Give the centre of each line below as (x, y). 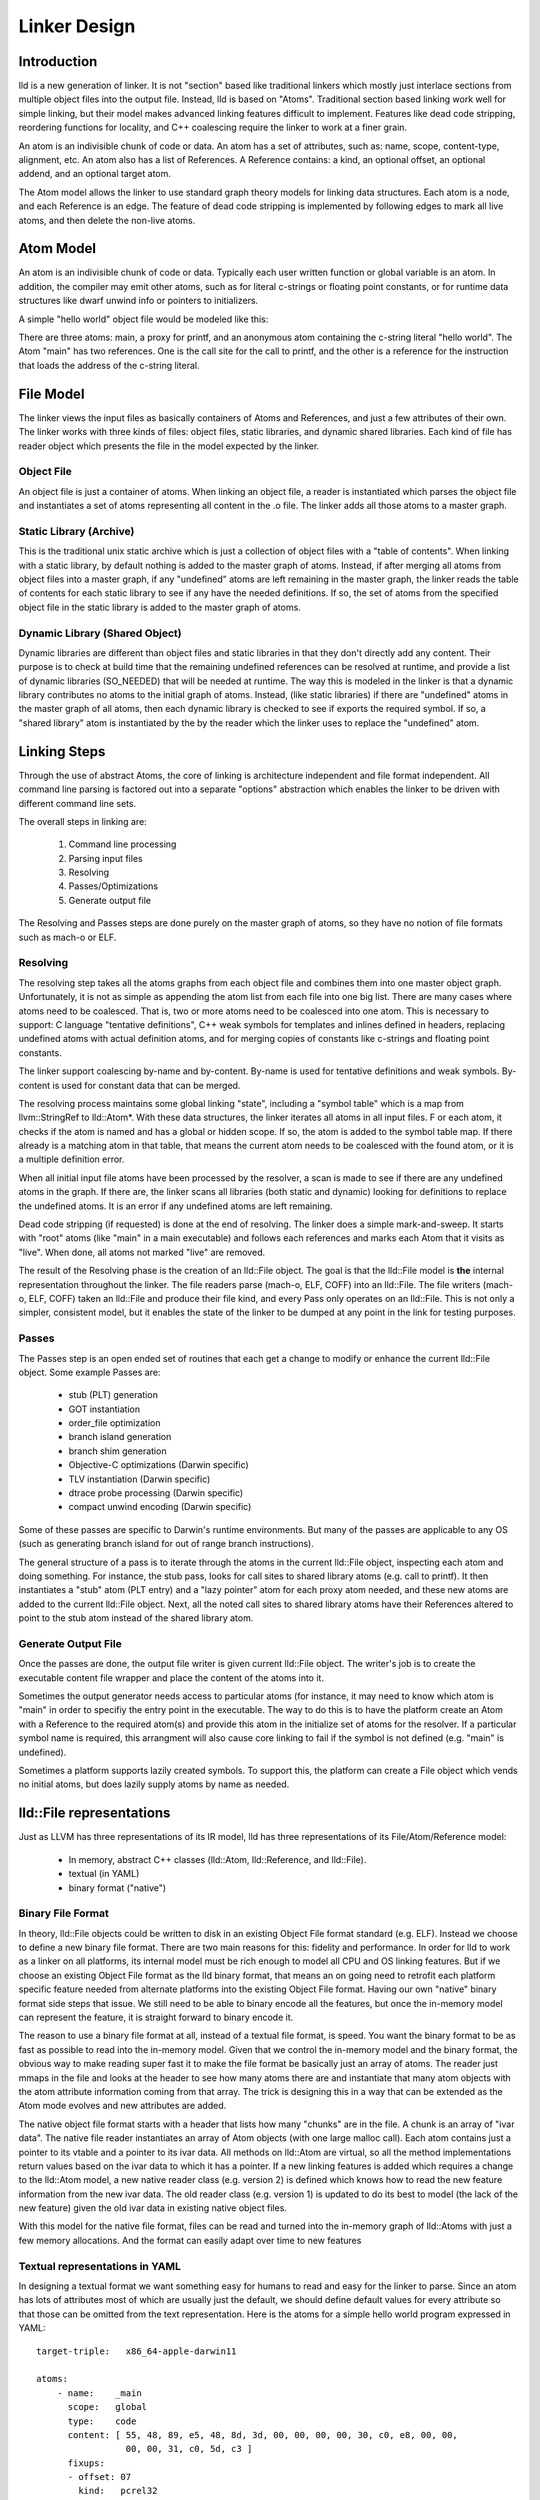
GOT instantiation (104, 1409)
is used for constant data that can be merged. (146, 1085)
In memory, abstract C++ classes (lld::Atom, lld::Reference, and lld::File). (217, 1859)
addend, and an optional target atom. (95, 174)
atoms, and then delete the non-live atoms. (107, 220)
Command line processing (122, 844)
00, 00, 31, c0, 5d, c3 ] (189, 2449)
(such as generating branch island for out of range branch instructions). (166, 1544)
